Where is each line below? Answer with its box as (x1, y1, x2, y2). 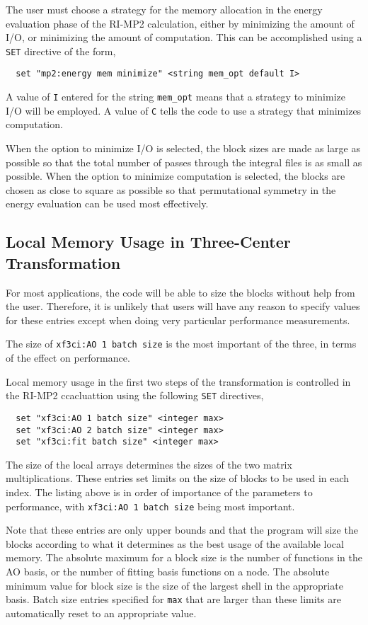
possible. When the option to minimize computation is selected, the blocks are (6, 168, 345, 183)
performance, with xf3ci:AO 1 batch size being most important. (6, 498, 295, 513)
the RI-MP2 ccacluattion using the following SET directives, (6, 388, 264, 403)
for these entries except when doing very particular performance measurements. (6, 312, 350, 327)
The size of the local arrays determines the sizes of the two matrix (6, 457, 292, 471)
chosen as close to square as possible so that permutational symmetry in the (6, 182, 336, 197)
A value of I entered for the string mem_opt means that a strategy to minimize (6, 89, 345, 104)
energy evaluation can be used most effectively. (6, 196, 209, 211)
